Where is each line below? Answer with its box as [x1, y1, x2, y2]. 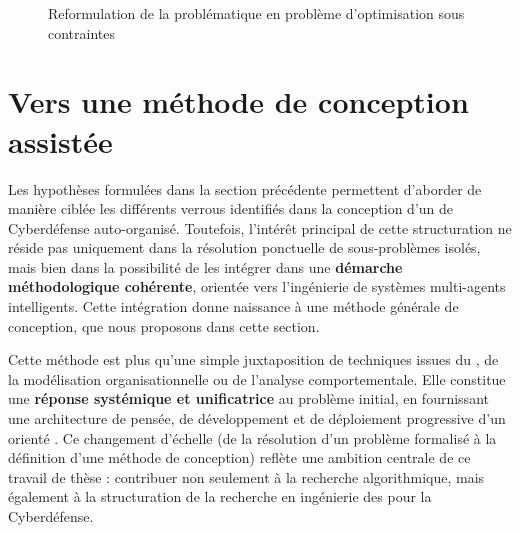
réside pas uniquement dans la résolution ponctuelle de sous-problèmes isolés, [8, 237, 481, 258]
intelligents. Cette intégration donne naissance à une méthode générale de [8, 296, 459, 317]
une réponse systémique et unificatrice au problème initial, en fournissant [8, 388, 489, 409]
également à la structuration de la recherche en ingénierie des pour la [8, 486, 432, 507]
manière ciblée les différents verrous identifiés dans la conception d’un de [8, 198, 454, 219]
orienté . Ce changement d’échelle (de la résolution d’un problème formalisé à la [8, 427, 497, 448]
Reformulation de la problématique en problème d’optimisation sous [48, 3, 465, 23]
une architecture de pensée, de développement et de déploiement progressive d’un [8, 408, 506, 429]
